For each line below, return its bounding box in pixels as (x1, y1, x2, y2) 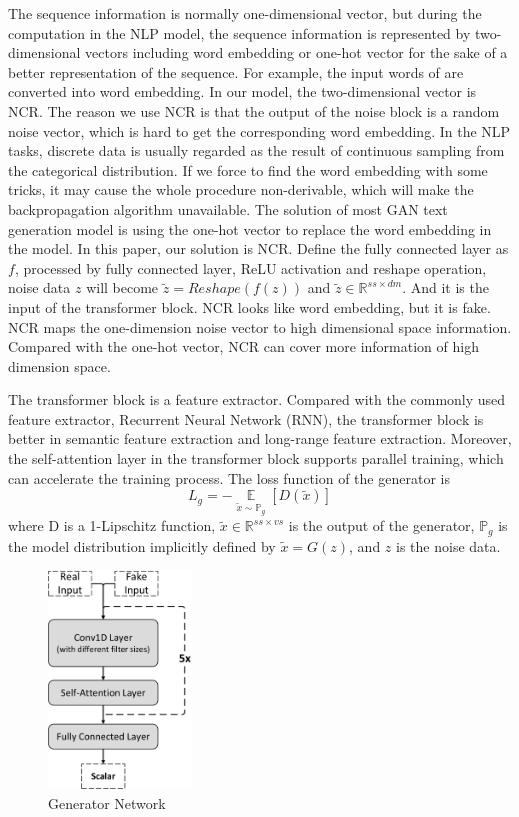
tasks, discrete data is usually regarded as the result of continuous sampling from (8, 140, 505, 161)
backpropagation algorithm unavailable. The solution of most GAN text (8, 198, 448, 219)
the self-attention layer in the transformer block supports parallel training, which (8, 448, 504, 469)
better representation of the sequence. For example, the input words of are (8, 61, 464, 82)
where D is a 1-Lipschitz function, (8, 515, 216, 536)
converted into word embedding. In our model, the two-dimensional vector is (8, 81, 477, 102)
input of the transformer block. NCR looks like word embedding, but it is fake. (8, 296, 491, 317)
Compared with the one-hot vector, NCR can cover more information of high (8, 336, 479, 357)
